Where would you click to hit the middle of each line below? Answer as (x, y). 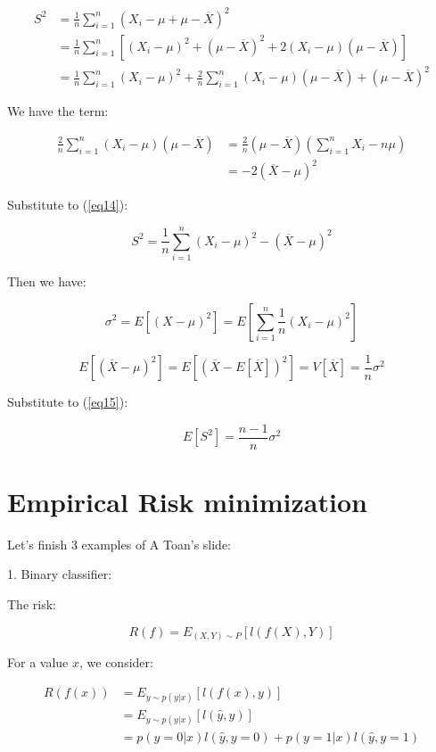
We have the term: (58, 111)
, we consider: (116, 662)
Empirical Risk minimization (187, 501)
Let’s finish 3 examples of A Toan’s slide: (119, 544)
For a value (38, 662)
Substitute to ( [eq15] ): (68, 402)
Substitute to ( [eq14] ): (68, 205)
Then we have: (47, 281)
